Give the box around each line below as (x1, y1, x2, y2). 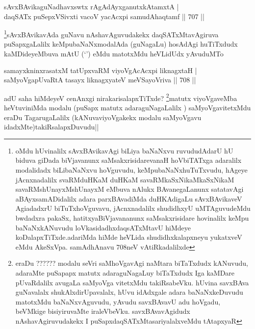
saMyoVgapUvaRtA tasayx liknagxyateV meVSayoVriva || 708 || (4, 75, 196, 85)
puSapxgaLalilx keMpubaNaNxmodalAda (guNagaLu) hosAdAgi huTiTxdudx (4, 39, 238, 49)
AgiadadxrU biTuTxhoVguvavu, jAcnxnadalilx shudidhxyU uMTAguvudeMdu (15, 203, 251, 213)
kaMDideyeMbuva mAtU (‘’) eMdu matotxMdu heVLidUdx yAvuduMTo (4, 49, 224, 59)
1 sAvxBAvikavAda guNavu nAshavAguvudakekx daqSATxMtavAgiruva (4, 28, 219, 39)
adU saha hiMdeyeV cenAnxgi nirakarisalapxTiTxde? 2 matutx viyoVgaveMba (4, 91, 237, 103)
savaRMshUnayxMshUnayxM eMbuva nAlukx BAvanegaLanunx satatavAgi (15, 184, 244, 194)
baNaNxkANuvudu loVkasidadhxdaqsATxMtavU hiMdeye (15, 222, 191, 232)
